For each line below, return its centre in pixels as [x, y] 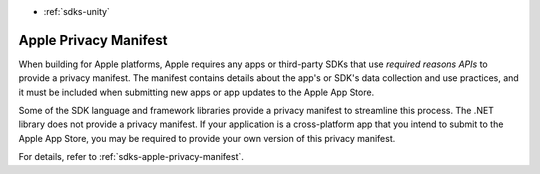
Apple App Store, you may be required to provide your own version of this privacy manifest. [207, 138]
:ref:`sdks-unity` [76, 11]
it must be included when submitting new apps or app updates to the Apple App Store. [196, 92]
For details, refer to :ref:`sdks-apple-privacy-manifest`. [131, 157]
